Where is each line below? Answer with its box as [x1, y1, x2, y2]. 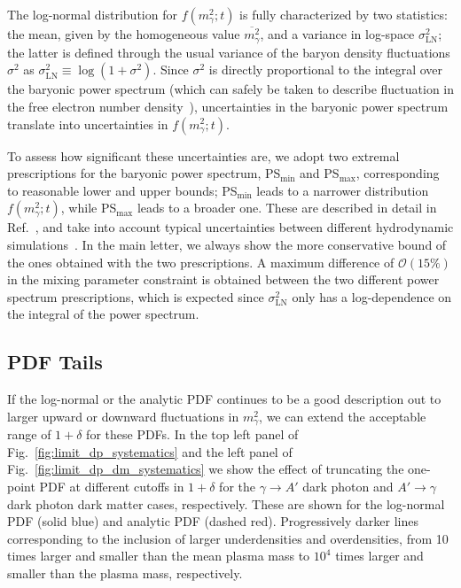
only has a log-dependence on [292, 287, 452, 306]
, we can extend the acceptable [259, 406, 426, 425]
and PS [300, 164, 340, 182]
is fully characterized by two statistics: [239, 5, 448, 23]
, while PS [60, 198, 117, 217]
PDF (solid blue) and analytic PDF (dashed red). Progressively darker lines [7, 512, 418, 530]
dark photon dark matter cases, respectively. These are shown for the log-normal [7, 494, 445, 513]
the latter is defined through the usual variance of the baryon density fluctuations [7, 43, 450, 61]
